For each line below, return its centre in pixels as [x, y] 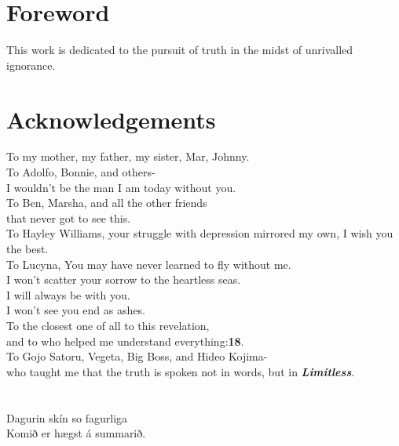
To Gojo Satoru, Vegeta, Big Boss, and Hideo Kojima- [137, 356]
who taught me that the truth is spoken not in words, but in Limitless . [181, 371]
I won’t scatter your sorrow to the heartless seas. [124, 279]
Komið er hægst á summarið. [76, 433]
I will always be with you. [68, 294]
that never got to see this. [69, 218]
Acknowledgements [111, 119]
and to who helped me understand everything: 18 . [125, 341]
